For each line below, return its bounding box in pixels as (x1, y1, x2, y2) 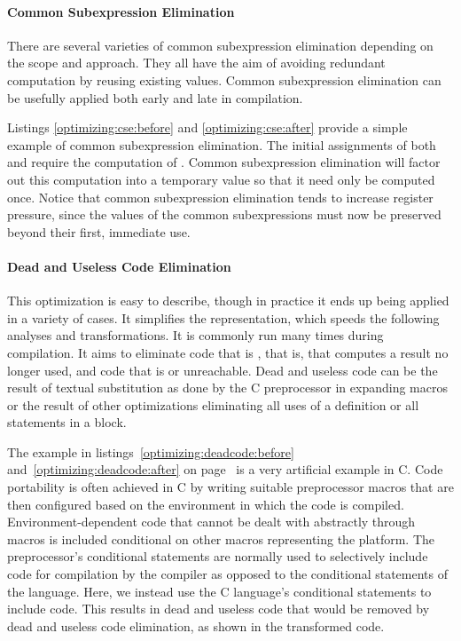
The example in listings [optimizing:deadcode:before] (7, 442, 294, 461)
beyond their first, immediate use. (7, 222, 191, 241)
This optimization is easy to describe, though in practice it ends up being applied (7, 291, 449, 310)
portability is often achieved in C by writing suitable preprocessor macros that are (7, 478, 454, 496)
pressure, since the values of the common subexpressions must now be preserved (7, 205, 441, 224)
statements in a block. (7, 413, 127, 431)
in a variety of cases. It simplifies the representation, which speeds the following (7, 308, 440, 327)
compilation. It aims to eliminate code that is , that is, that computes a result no (7, 343, 449, 361)
